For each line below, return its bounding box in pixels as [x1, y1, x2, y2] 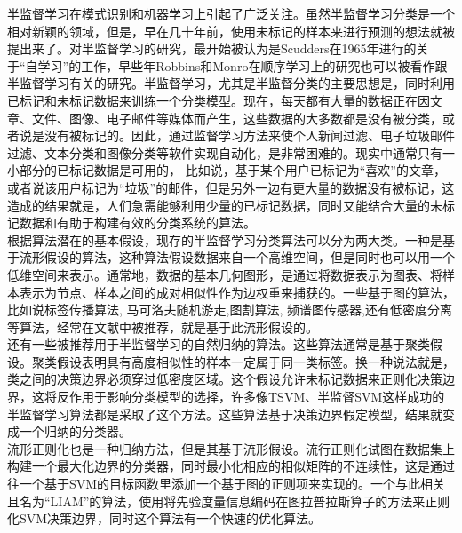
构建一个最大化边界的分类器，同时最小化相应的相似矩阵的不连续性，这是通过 [7, 457, 455, 475]
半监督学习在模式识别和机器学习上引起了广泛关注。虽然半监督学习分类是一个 [7, 4, 455, 22]
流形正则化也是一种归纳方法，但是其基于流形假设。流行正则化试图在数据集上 [7, 439, 455, 457]
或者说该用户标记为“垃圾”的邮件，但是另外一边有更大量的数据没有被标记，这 [7, 178, 455, 196]
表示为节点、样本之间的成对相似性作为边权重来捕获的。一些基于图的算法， [19, 282, 455, 301]
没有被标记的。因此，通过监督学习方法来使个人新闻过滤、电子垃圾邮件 [44, 126, 455, 145]
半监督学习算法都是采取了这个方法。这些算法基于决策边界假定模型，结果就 [7, 404, 442, 423]
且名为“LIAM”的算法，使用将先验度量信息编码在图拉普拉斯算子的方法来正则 [7, 491, 450, 510]
